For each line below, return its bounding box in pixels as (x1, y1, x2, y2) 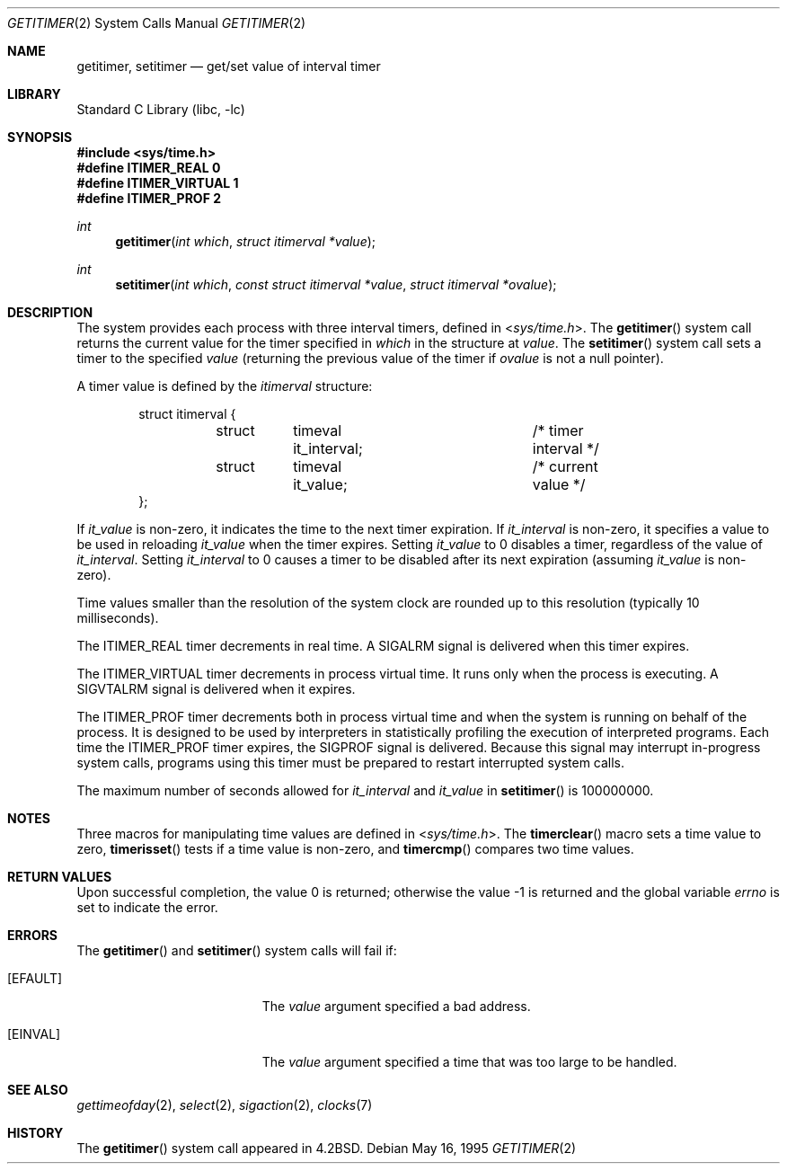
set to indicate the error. (76, 900, 218, 915)
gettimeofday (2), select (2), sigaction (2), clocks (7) (76, 1097, 373, 1113)
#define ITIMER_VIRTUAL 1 (76, 175, 239, 191)
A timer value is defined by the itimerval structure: (76, 378, 373, 394)
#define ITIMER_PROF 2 (76, 191, 221, 206)
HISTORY (7, 1125, 64, 1140)
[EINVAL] (7, 1026, 61, 1042)
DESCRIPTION (7, 305, 93, 320)
